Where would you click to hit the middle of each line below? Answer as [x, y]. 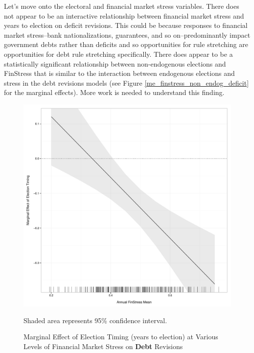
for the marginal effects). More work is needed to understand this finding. [114, 92]
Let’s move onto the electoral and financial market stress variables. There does [122, 6]
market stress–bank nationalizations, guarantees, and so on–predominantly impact [127, 35]
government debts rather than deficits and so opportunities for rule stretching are [126, 44]
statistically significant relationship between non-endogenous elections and [115, 63]
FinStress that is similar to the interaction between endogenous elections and [119, 73]
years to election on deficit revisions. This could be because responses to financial [126, 25]
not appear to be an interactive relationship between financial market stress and [124, 15]
